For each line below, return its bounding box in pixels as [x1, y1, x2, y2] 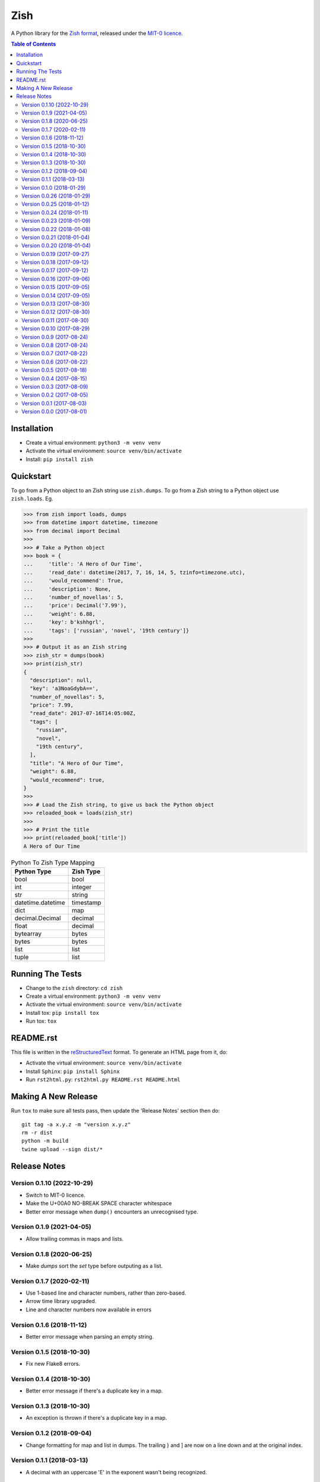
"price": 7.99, [30, 702, 74, 708]
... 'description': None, [23, 586, 111, 592]
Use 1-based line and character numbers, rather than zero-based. [25, 1289, 187, 1296]
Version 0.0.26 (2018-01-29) [21, 192, 91, 199]
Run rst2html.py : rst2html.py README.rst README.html [25, 1076, 181, 1083]
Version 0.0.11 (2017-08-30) [21, 317, 89, 324]
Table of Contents [11, 40, 56, 47]
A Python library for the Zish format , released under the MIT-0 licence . [11, 30, 183, 37]
